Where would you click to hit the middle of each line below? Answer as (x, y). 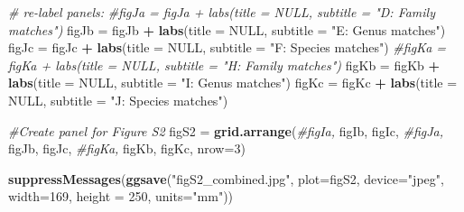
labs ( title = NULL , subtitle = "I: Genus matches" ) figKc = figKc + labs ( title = (233, 83)
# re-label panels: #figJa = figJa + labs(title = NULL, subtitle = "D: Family (222, 12)
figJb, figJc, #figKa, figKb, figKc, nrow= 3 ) (127, 148)
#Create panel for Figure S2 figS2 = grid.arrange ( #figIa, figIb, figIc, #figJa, (226, 130)
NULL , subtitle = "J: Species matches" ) (118, 100)
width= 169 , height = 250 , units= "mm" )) (121, 196)
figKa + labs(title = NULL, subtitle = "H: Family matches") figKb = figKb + (224, 65)
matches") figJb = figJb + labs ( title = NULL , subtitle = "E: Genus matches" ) (227, 29)
